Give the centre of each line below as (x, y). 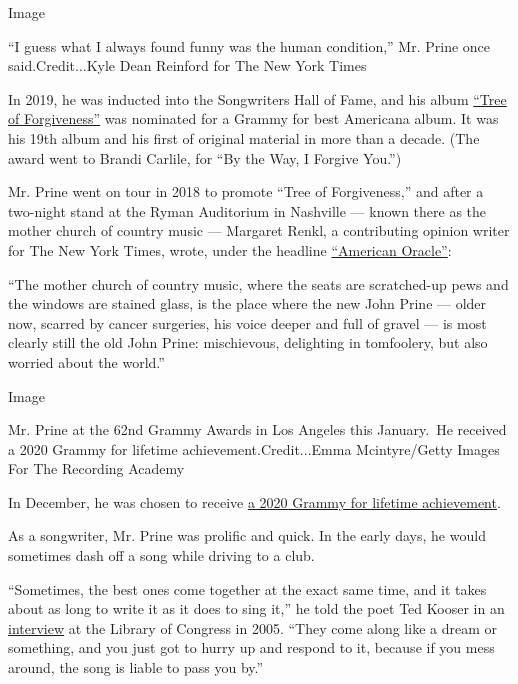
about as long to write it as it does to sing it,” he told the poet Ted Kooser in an (256, 608)
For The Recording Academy (96, 468)
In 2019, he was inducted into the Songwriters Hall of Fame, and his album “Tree (257, 98)
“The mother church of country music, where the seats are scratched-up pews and (258, 283)
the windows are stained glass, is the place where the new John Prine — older (247, 303)
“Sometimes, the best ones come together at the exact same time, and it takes (247, 588)
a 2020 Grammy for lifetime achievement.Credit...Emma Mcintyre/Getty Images (254, 448)
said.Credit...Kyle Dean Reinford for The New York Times (187, 65)
